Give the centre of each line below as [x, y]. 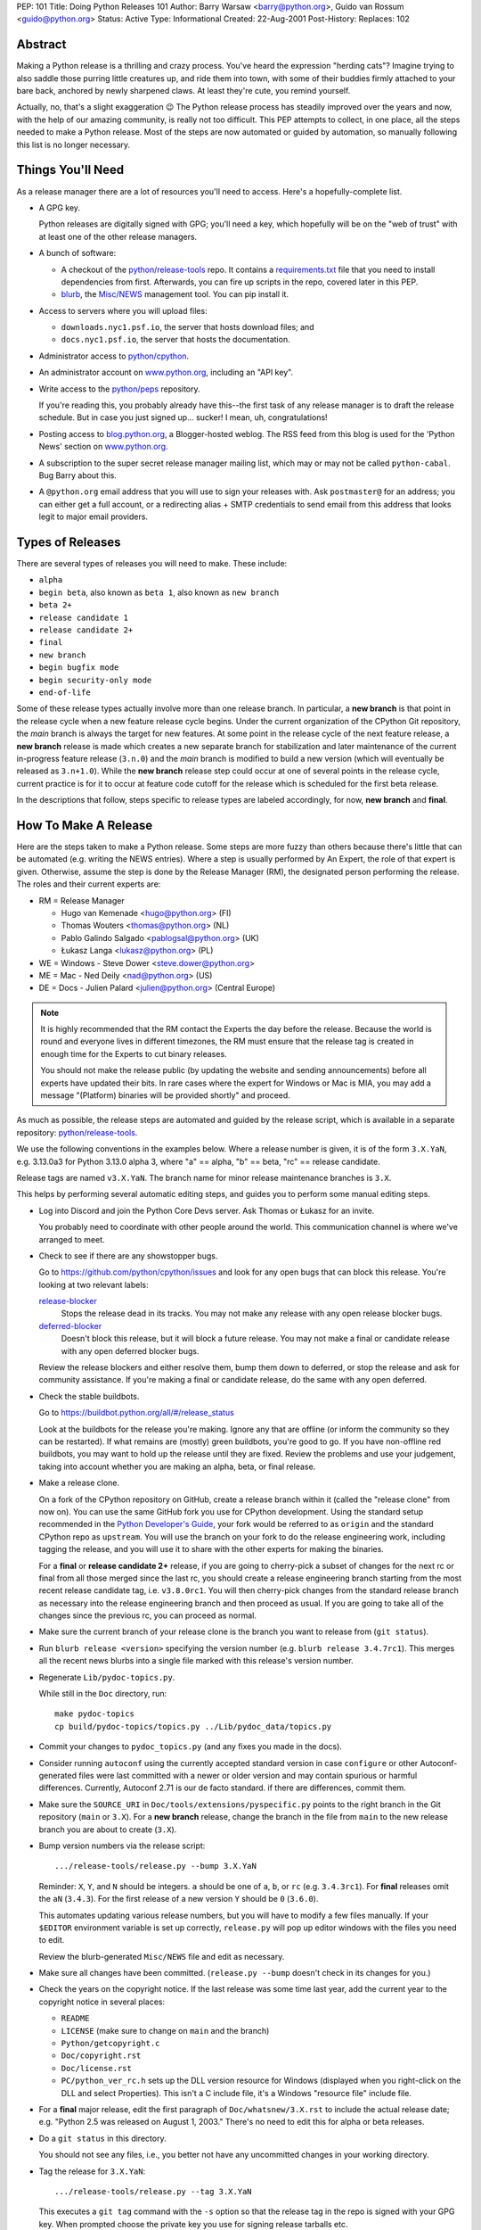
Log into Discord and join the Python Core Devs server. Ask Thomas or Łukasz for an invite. [207, 1210]
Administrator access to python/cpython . [114, 356]
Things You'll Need [70, 170]
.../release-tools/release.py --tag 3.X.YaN [154, 2191]
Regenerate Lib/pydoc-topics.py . [107, 1677]
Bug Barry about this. [78, 475]
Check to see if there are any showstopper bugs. [128, 1255]
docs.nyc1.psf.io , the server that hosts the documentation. [175, 340]
